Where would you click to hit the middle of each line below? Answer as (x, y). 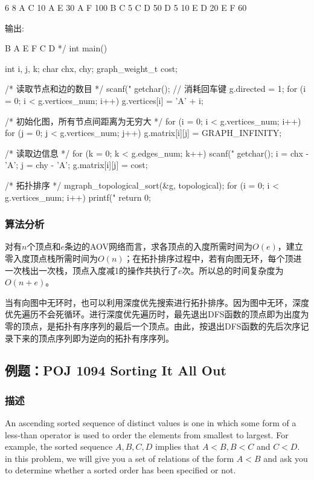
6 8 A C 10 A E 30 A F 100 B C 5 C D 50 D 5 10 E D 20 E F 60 (126, 7)
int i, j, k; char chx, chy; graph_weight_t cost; (91, 68)
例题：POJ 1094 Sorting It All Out (116, 370)
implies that (178, 446)
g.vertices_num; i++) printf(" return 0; (78, 197)
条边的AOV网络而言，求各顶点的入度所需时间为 (159, 246)
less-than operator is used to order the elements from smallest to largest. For (147, 434)
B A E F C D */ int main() (56, 48)
